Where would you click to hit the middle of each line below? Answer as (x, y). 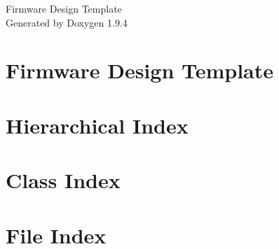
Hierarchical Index (97, 125)
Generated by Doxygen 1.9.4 (67, 22)
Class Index (63, 180)
